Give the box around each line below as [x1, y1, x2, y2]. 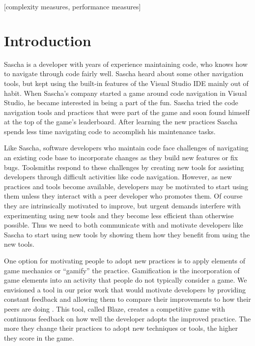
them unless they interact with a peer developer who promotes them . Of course [4, 191, 243, 201]
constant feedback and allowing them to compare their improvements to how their [4, 294, 251, 304]
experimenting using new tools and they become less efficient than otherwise [4, 210, 234, 220]
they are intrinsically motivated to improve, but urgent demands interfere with [4, 201, 241, 211]
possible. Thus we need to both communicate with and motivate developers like [4, 220, 243, 230]
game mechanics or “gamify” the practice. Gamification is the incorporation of [4, 265, 240, 275]
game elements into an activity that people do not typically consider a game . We [4, 275, 247, 285]
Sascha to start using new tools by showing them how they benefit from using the [4, 229, 250, 239]
